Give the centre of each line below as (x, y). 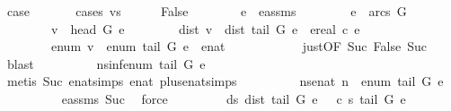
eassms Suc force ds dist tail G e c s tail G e (234, 98)
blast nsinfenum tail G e (106, 63)
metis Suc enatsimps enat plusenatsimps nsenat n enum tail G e (225, 81)
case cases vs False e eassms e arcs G (207, 11)
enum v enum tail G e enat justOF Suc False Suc (239, 46)
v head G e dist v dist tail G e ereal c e (205, 28)
